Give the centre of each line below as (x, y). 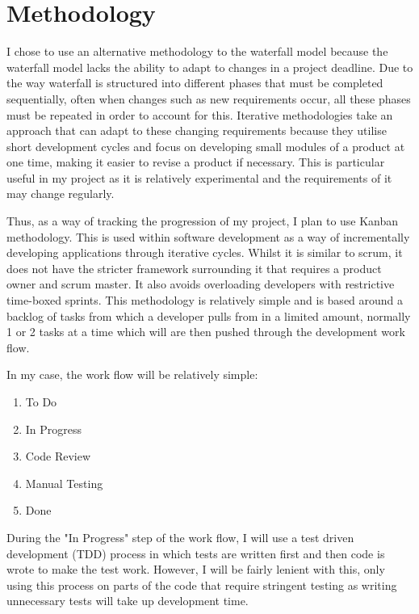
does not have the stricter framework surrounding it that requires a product (194, 268)
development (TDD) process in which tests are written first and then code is (196, 553)
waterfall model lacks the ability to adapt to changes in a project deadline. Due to (210, 67)
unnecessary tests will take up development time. (128, 601)
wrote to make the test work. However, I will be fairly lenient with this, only (196, 569)
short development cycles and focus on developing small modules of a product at (206, 146)
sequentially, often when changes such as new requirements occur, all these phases (209, 98)
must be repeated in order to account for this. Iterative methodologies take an (200, 114)
